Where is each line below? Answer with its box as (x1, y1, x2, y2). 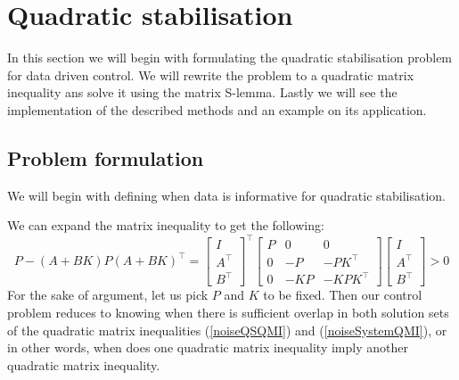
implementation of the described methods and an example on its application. (7, 100, 427, 119)
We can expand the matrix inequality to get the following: (7, 216, 324, 235)
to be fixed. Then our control (263, 285, 422, 304)
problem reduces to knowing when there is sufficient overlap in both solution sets (7, 303, 449, 322)
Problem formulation (7, 144, 204, 171)
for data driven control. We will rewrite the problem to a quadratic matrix (7, 65, 414, 84)
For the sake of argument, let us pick (7, 285, 209, 304)
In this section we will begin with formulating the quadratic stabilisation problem (7, 48, 453, 67)
